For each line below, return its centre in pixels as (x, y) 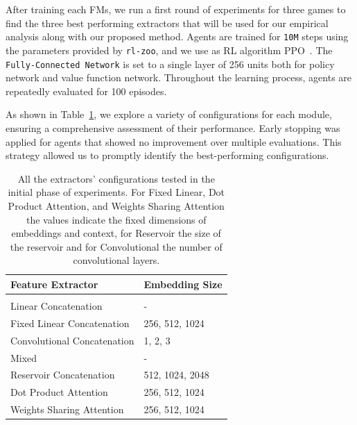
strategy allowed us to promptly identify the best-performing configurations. (167, 155)
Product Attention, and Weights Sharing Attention (116, 205)
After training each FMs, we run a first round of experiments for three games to (176, 9)
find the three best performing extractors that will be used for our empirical (167, 23)
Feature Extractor (54, 284)
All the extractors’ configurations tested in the (116, 178)
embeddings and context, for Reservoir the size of (116, 233)
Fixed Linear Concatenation (70, 323)
